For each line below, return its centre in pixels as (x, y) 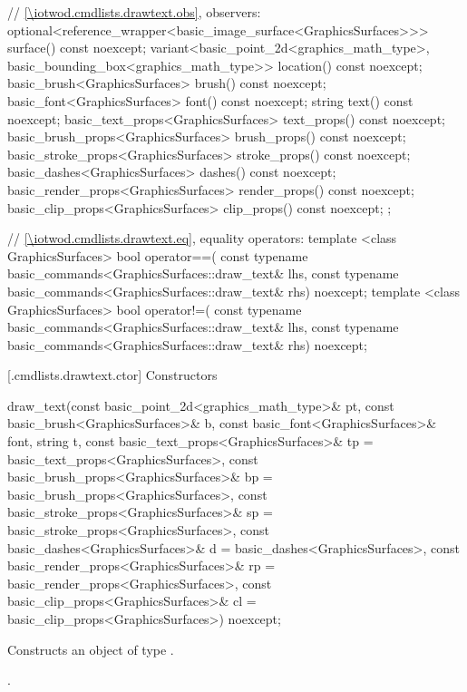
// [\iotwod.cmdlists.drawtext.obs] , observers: (134, 12)
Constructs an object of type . (91, 649)
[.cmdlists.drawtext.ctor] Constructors (112, 375)
